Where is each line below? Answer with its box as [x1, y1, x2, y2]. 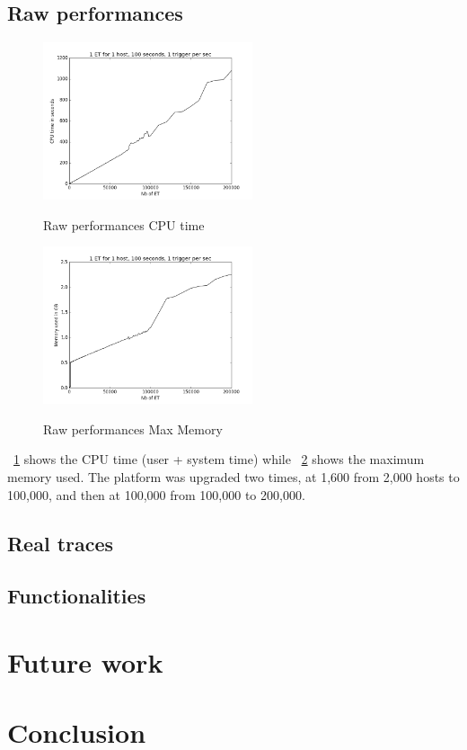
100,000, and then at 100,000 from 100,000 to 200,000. [7, 485, 305, 504]
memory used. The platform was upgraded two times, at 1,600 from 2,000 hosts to [7, 467, 460, 486]
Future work [7, 643, 163, 680]
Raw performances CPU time [43, 215, 205, 234]
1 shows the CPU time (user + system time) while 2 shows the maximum [13, 450, 425, 469]
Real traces [7, 529, 114, 557]
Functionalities [7, 582, 146, 610]
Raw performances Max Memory [43, 419, 223, 438]
